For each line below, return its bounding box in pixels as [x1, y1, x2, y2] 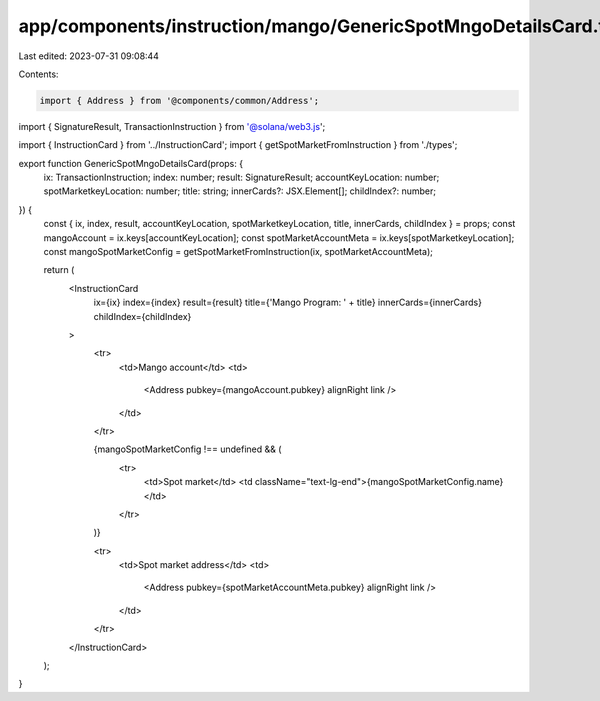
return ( [43, 264, 75, 276]
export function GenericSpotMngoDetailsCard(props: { [18, 157, 244, 169]
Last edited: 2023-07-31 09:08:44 [18, 50, 160, 62]
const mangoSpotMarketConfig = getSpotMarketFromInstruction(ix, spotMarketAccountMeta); [43, 246, 434, 258]
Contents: [18, 68, 59, 80]
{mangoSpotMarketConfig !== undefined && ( [93, 443, 282, 455]
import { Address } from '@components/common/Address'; [39, 95, 320, 106]
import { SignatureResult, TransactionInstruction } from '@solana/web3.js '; [18, 120, 326, 132]
